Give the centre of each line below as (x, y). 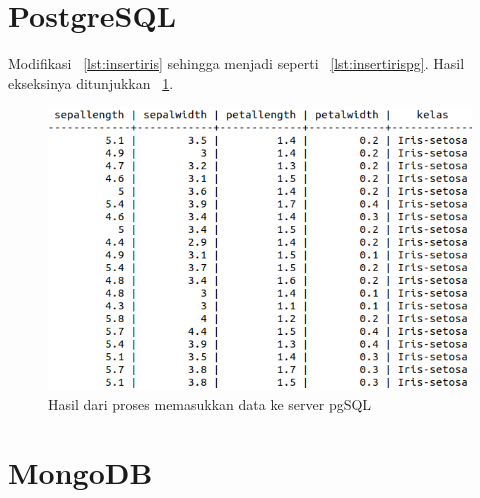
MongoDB (80, 472)
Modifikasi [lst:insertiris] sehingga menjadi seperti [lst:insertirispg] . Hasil (236, 63)
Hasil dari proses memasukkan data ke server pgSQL (210, 403)
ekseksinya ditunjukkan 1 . (91, 82)
